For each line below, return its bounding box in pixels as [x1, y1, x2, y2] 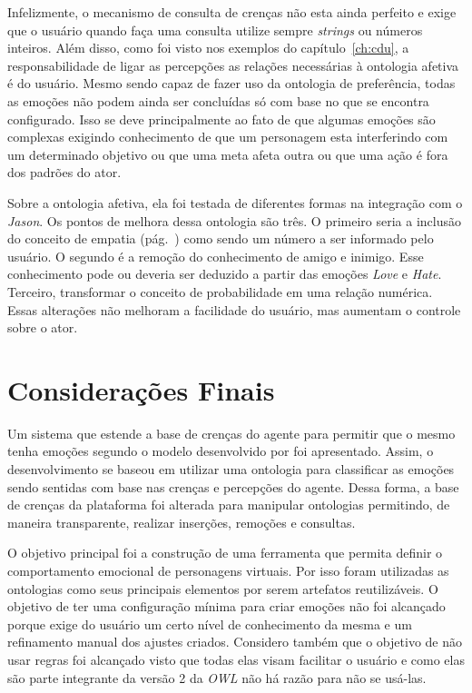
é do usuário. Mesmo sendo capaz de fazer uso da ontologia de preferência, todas [7, 74, 456, 93]
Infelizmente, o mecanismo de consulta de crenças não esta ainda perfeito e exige [7, 3, 457, 21]
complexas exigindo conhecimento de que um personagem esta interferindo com [7, 127, 448, 146]
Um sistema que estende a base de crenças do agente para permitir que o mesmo [7, 423, 456, 442]
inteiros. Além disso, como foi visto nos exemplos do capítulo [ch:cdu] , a [7, 38, 409, 57]
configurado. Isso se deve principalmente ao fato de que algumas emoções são [7, 109, 436, 128]
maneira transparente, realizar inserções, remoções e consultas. [7, 512, 356, 531]
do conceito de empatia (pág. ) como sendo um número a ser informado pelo [7, 229, 434, 248]
